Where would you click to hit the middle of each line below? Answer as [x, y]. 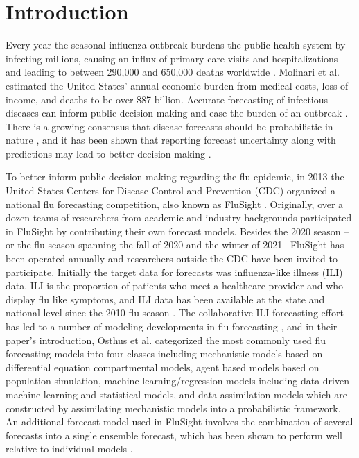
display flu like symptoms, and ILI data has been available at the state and [165, 299]
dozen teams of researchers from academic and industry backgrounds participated [179, 218]
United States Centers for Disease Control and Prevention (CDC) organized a [170, 190]
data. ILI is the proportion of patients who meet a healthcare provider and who [175, 286]
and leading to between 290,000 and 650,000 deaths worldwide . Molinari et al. [173, 72]
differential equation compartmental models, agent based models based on [163, 367]
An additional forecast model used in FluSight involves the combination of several [179, 422]
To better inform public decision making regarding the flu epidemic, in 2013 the [175, 177]
